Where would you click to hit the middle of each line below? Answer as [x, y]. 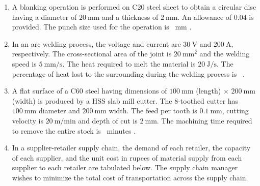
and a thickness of [130, 17]
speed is [24, 63]
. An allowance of [205, 17]
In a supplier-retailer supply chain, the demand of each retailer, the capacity [131, 148]
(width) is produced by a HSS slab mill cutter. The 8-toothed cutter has [125, 100]
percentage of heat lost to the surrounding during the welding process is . [128, 73]
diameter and [59, 111]
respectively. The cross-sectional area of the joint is [92, 54]
